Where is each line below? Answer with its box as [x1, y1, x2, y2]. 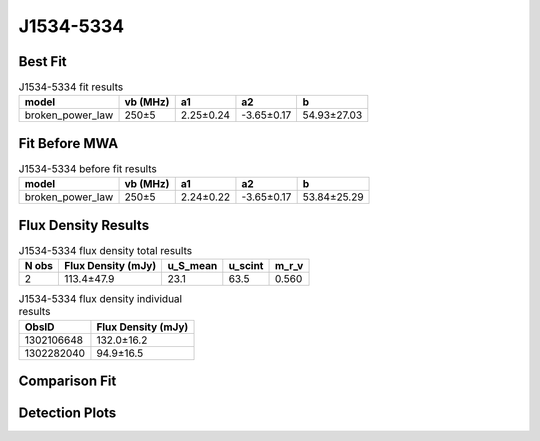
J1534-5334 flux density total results [18, 244, 193, 258]
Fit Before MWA [18, 135, 119, 152]
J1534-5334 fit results [18, 80, 124, 94]
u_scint [228, 259, 264, 273]
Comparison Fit [18, 373, 117, 390]
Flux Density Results [18, 216, 150, 234]
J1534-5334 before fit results [18, 162, 157, 176]
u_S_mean [167, 259, 218, 273]
